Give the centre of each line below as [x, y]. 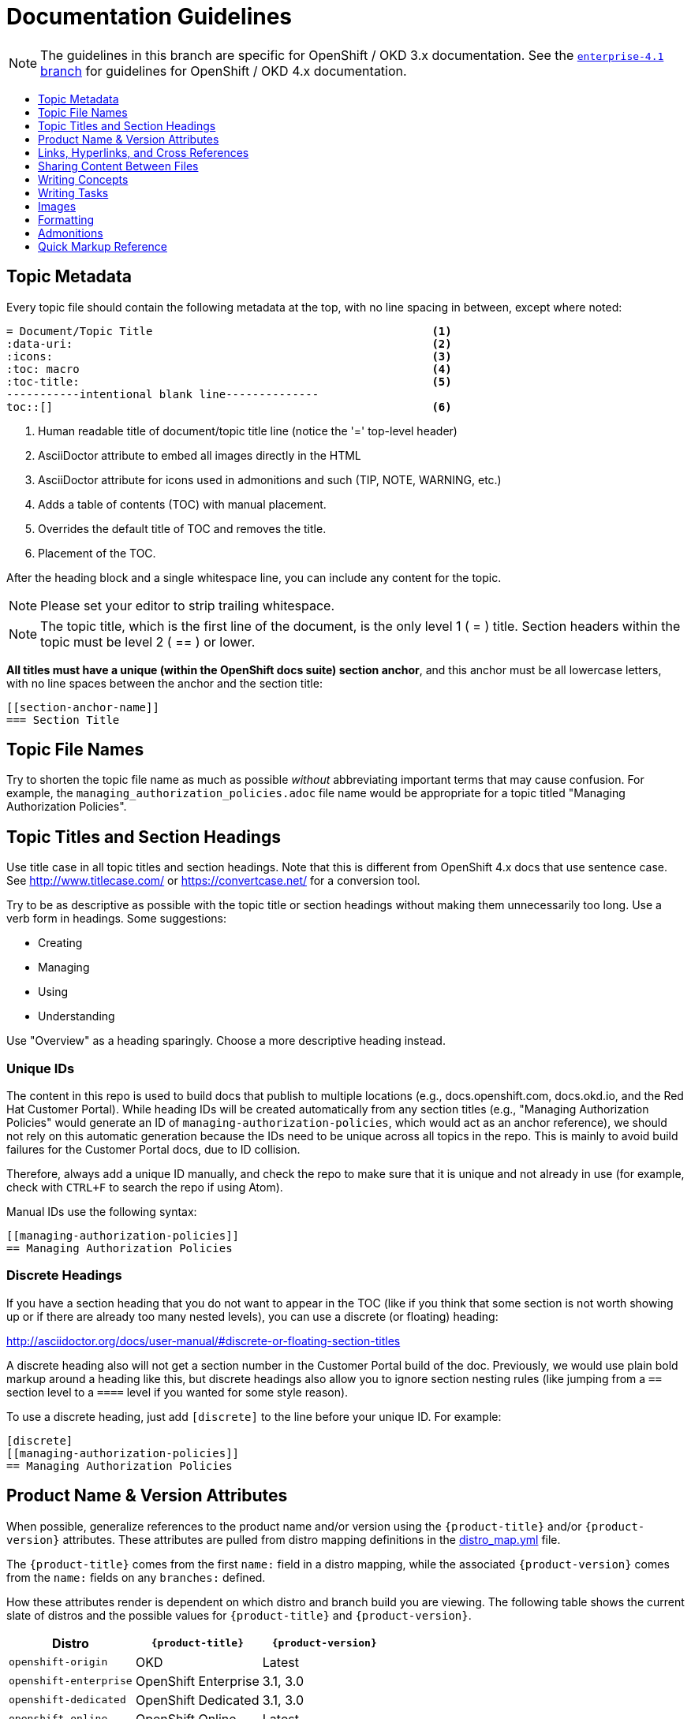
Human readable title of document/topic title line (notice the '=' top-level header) [248, 431]
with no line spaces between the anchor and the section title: [164, 683]
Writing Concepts [83, 179]
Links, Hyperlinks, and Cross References [144, 152]
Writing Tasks [73, 192]
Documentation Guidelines [149, 17]
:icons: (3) [229, 356]
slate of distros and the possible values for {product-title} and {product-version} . [239, 1615]
